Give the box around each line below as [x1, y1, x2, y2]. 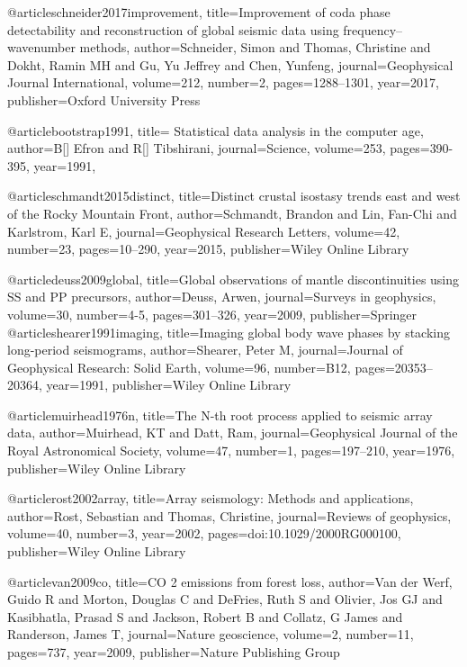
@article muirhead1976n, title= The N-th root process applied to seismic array [7, 405, 433, 424]
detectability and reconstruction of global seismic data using [7, 20, 339, 39]
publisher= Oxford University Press [7, 90, 201, 109]
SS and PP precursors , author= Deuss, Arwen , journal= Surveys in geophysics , [7, 287, 436, 306]
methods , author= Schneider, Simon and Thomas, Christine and [79, 38, 431, 57]
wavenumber [7, 38, 76, 57]
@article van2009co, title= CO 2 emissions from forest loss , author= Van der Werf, [7, 572, 453, 590]
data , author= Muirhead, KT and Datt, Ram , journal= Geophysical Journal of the [7, 423, 458, 442]
